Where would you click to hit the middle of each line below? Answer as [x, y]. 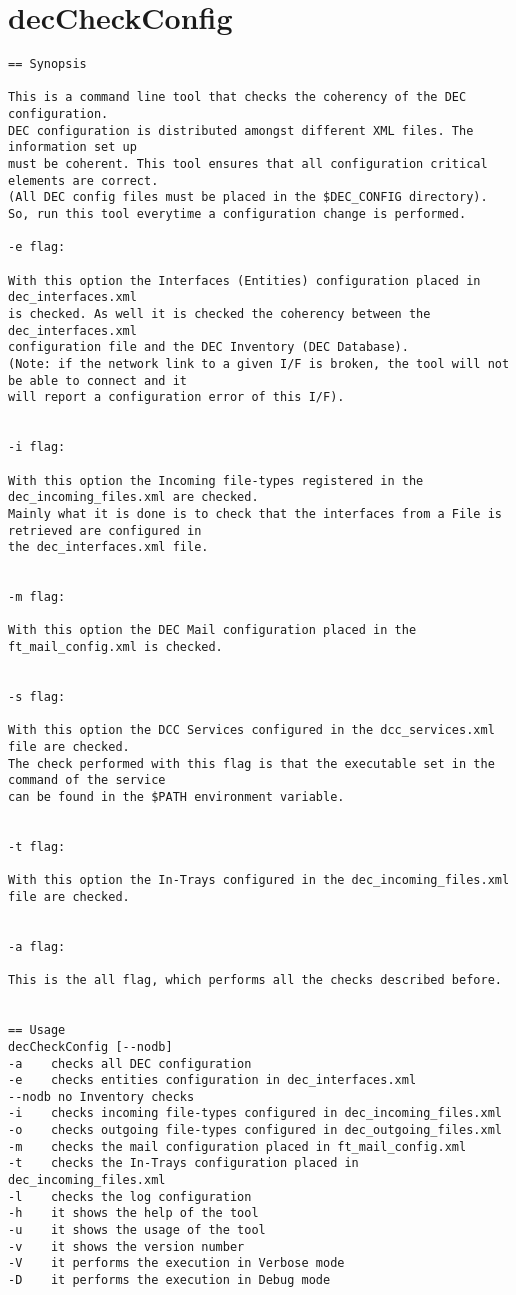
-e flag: [37, 247]
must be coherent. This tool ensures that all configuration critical [248, 164]
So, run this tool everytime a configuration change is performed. [237, 214]
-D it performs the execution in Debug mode [169, 1280]
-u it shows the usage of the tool [137, 1230]
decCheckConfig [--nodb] [90, 1046]
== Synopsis [47, 64]
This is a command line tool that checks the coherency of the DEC [237, 97]
